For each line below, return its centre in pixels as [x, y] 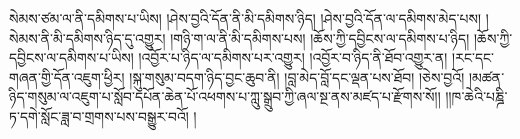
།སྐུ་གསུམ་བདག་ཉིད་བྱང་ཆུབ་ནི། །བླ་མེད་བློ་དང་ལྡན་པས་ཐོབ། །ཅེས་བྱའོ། [297, 76]
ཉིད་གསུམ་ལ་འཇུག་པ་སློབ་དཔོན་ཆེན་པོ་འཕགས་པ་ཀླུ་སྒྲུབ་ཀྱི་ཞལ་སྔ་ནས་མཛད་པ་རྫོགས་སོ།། [225, 96]
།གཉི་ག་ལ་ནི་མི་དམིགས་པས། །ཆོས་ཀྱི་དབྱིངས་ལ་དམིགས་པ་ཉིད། [320, 37]
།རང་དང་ [473, 57]
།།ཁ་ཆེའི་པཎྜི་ [476, 96]
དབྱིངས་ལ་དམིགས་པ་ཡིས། [71, 57]
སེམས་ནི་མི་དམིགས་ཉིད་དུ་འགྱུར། [87, 37]
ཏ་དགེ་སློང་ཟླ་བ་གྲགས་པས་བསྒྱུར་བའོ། [99, 115]
